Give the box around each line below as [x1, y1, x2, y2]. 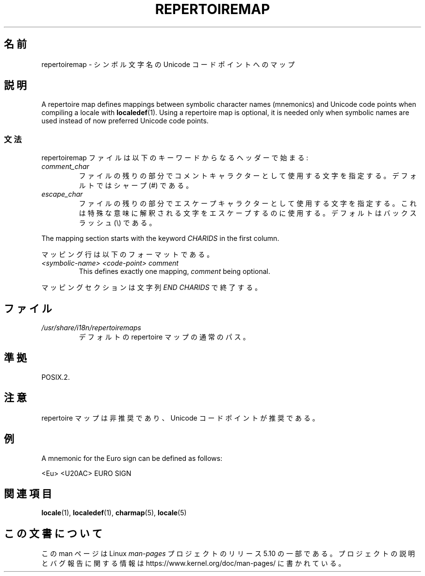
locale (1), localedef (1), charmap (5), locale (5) [41, 508, 187, 517]
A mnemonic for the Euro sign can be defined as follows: [41, 454, 223, 462]
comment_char [41, 162, 89, 171]
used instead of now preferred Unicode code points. [41, 117, 209, 125]
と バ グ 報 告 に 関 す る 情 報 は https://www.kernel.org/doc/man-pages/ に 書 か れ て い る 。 [41, 559, 345, 568]
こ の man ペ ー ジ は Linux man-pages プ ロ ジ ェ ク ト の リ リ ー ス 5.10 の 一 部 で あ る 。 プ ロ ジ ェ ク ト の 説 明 [41, 549, 415, 558]
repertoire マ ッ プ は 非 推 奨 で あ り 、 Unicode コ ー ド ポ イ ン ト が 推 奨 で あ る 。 [41, 413, 319, 422]
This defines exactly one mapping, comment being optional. [79, 267, 270, 276]
